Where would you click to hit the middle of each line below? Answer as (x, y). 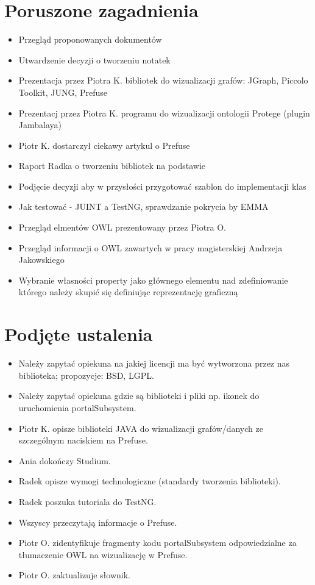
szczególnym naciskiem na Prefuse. (83, 440)
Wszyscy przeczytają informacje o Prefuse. (98, 522)
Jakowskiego (41, 260)
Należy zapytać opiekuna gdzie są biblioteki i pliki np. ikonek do (139, 396)
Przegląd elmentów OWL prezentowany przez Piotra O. (122, 227)
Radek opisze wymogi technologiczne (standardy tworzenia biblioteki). (150, 481)
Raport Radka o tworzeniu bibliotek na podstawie (112, 166)
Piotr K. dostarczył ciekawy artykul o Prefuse (104, 145)
